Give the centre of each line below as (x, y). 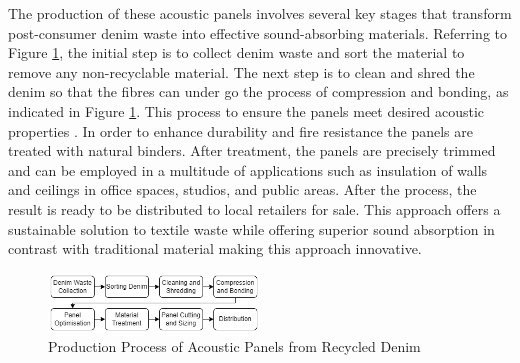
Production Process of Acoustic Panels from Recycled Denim (234, 346)
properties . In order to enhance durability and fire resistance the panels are (240, 130)
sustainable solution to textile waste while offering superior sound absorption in (251, 228)
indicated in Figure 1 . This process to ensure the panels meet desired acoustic (246, 110)
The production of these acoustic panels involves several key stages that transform (260, 13)
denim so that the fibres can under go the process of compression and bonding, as (258, 91)
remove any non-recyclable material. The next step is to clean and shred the (241, 71)
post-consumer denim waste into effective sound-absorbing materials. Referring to (257, 32)
